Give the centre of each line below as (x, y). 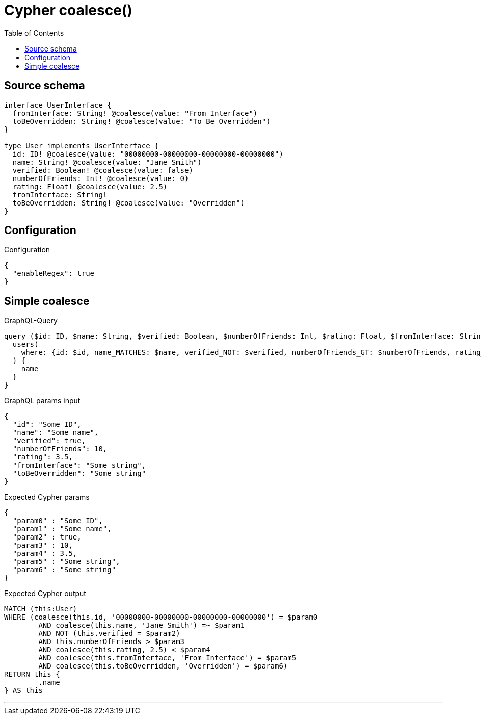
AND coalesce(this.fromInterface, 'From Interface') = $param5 (167, 658)
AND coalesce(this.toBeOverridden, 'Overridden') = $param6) (163, 666)
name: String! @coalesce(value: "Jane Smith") (107, 162)
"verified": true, (49, 441)
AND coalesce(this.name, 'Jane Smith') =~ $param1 (142, 625)
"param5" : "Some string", (66, 562)
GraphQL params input (42, 401)
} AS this (23, 691)
